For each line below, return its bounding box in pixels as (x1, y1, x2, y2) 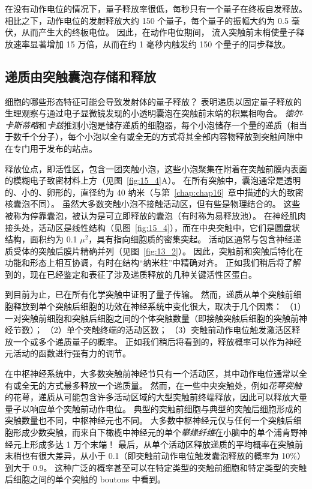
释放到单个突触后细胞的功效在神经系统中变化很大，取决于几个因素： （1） (13, 300, 306, 313)
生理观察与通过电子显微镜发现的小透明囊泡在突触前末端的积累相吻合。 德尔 (5, 107, 302, 119)
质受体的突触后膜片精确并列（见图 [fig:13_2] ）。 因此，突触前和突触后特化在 (5, 244, 303, 257)
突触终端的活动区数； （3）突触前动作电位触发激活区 (83, 323, 292, 336)
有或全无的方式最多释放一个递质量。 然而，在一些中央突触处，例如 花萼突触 (5, 379, 302, 391)
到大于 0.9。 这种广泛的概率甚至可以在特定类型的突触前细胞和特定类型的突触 (5, 461, 307, 473)
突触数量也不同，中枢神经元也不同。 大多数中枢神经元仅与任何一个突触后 (5, 414, 293, 427)
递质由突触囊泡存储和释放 (5, 67, 156, 85)
